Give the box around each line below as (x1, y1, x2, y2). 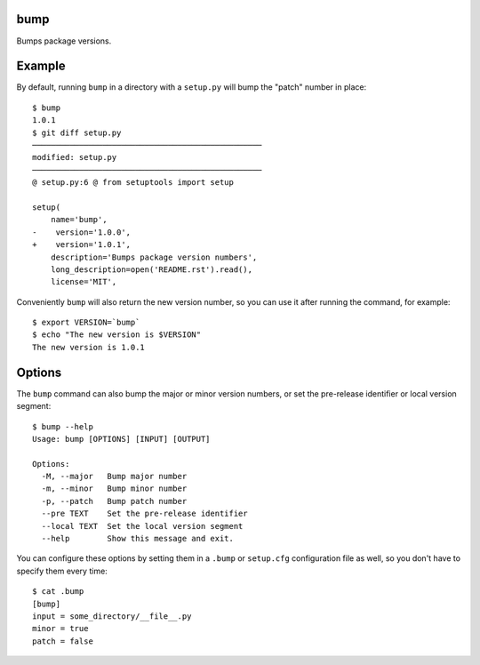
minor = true (32, 623, 89, 634)
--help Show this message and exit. (41, 533, 235, 544)
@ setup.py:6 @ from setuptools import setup (32, 178, 235, 188)
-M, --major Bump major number (41, 471, 188, 482)
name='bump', (50, 214, 108, 225)
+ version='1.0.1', (32, 240, 132, 250)
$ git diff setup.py (32, 127, 122, 138)
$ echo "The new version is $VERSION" (32, 330, 202, 340)
